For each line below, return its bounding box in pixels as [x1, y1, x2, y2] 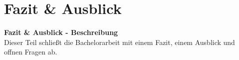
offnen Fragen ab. [4, 46, 57, 57]
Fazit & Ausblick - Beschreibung [4, 27, 118, 37]
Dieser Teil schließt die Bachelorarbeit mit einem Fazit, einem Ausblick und [4, 36, 235, 47]
